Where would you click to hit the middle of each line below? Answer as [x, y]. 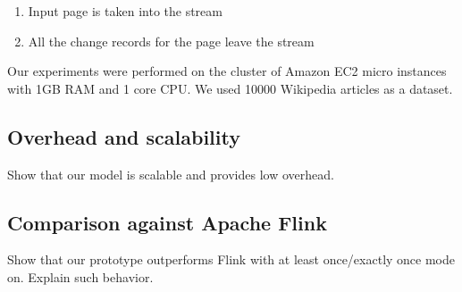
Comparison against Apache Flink [167, 222]
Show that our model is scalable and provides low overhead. [171, 174]
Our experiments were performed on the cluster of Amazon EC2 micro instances [227, 71]
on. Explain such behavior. [80, 276]
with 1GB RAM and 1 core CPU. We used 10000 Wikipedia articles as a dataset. [230, 88]
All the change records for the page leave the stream [171, 41]
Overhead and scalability [124, 136]
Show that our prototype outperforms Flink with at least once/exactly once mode [231, 259]
